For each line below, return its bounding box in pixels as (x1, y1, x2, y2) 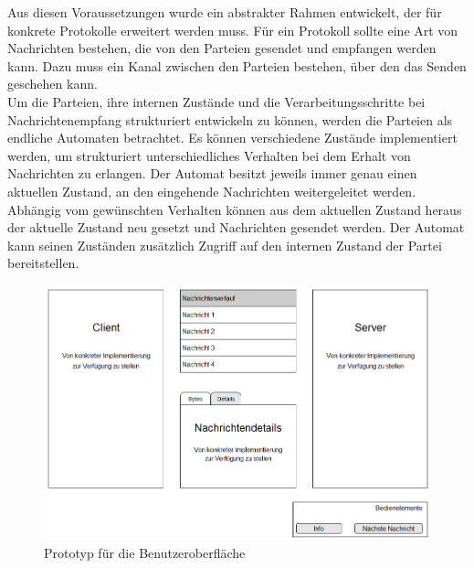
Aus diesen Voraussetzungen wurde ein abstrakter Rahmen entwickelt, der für (7, 3, 442, 21)
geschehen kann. (7, 74, 98, 93)
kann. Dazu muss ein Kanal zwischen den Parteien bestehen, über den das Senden (7, 56, 467, 75)
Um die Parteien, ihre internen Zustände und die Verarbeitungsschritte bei (7, 91, 426, 111)
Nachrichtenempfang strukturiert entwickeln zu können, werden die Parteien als (7, 110, 453, 129)
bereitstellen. (7, 253, 79, 273)
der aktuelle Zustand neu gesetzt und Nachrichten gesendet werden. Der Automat (7, 218, 465, 237)
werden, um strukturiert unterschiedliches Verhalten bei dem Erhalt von (7, 145, 411, 165)
